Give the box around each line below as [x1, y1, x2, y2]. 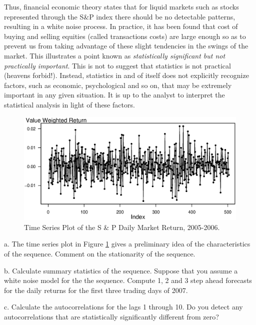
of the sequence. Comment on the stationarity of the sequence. [4, 248, 195, 258]
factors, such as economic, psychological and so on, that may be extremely [4, 79, 232, 90]
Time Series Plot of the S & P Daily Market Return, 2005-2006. [24, 221, 220, 232]
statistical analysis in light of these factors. [4, 99, 135, 109]
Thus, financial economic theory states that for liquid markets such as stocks [4, 1, 239, 11]
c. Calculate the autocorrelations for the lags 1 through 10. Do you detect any [4, 301, 243, 312]
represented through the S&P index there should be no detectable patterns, [4, 11, 235, 21]
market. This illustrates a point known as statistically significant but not [4, 50, 225, 60]
